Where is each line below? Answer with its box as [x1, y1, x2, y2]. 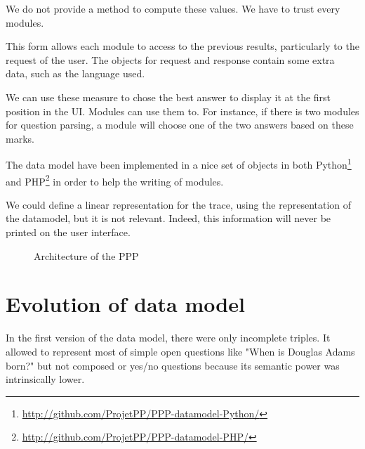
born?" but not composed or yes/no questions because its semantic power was [6, 358, 340, 372]
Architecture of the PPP [34, 248, 139, 263]
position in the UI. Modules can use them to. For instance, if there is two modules [6, 103, 359, 118]
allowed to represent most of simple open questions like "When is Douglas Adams [6, 344, 355, 358]
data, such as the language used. [6, 66, 145, 81]
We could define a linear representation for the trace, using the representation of [6, 197, 352, 212]
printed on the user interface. [6, 225, 131, 240]
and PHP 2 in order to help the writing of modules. [6, 171, 224, 188]
